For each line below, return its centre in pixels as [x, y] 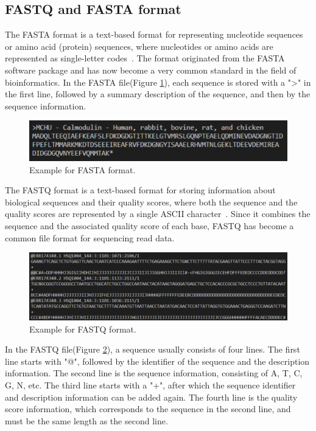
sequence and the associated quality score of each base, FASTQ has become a [149, 225]
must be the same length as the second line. [86, 420]
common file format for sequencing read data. [90, 237]
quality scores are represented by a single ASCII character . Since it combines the [158, 214]
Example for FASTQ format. [83, 329]
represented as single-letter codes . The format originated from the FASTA [145, 58]
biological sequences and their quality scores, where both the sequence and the [151, 202]
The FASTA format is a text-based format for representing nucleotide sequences [154, 34]
